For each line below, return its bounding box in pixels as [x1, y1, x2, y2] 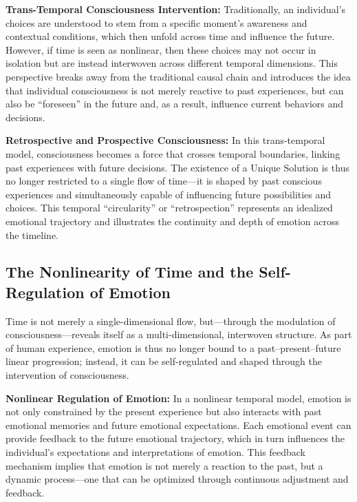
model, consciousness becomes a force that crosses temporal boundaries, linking [6, 146, 340, 160]
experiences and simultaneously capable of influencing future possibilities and [6, 187, 332, 201]
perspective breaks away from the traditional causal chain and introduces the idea [6, 69, 351, 83]
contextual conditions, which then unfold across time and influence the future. [6, 29, 335, 43]
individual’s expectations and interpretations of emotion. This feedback [6, 445, 305, 459]
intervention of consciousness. [6, 368, 129, 382]
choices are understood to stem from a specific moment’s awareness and [6, 15, 307, 30]
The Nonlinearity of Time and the [6, 261, 254, 282]
